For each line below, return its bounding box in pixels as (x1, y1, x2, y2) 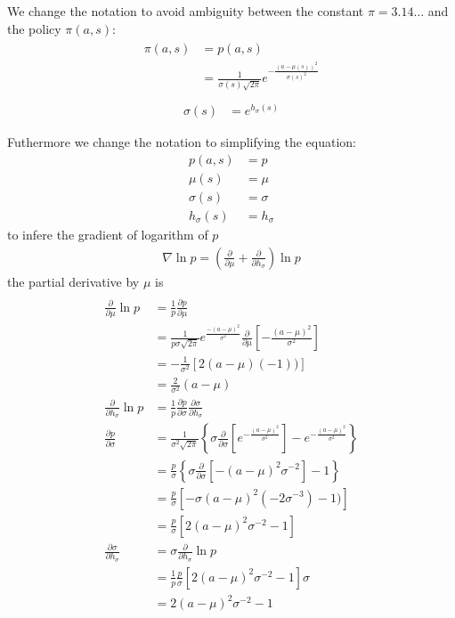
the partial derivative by (7, 272, 140, 290)
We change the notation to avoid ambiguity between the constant (7, 2, 364, 20)
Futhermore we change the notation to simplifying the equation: (7, 133, 356, 151)
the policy (7, 19, 61, 37)
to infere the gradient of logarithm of (7, 224, 208, 243)
